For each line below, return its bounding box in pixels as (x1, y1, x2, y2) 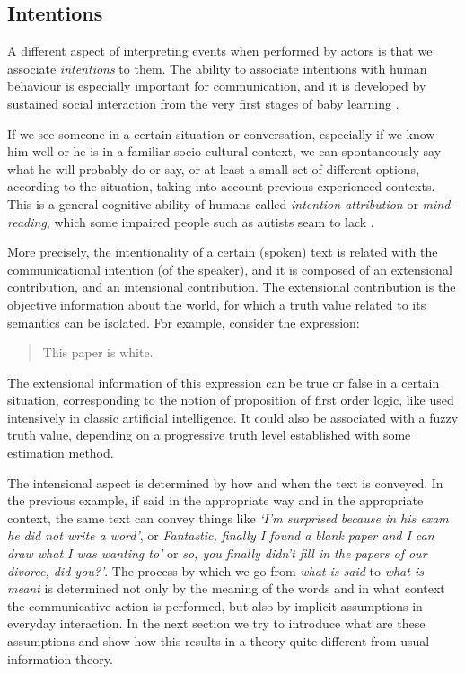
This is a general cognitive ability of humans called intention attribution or (7, 194, 418, 213)
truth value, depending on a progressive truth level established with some (7, 425, 411, 444)
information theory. (7, 649, 113, 668)
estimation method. (7, 443, 114, 462)
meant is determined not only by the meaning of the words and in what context (7, 579, 445, 598)
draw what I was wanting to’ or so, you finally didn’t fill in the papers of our (7, 544, 427, 563)
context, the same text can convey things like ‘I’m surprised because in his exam (7, 508, 449, 527)
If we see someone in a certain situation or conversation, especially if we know (7, 124, 435, 143)
